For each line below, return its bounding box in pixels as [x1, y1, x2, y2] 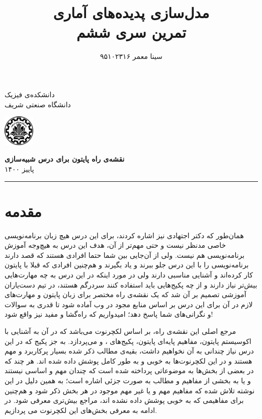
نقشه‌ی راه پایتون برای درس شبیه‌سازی [5, 154, 125, 164]
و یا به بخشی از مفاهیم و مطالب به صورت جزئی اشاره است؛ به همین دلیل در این [5, 375, 251, 385]
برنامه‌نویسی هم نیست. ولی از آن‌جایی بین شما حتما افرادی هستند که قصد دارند [5, 249, 245, 260]
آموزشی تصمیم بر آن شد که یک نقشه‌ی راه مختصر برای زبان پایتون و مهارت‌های [5, 289, 246, 300]
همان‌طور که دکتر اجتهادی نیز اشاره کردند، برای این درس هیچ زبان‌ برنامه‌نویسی [5, 230, 244, 240]
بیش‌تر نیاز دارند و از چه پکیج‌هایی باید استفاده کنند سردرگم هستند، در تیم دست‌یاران [5, 279, 257, 290]
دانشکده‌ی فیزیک [5, 89, 55, 99]
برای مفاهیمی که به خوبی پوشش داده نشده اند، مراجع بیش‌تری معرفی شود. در [5, 395, 244, 405]
